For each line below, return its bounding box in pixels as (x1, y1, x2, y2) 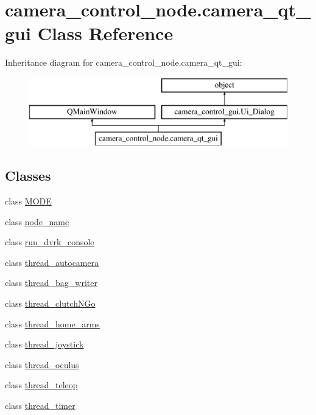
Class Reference (37, 21, 174, 46)
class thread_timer (5, 399, 75, 412)
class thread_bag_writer (5, 276, 97, 289)
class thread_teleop (5, 378, 78, 391)
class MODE (5, 195, 52, 207)
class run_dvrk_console (5, 235, 94, 248)
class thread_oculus (5, 358, 79, 371)
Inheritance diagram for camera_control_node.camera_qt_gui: (5, 56, 242, 69)
